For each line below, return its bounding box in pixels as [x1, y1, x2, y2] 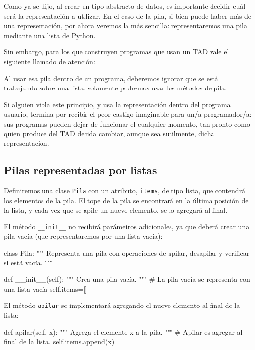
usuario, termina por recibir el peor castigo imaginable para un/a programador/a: [4, 109, 252, 119]
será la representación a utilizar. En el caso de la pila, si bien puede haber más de [4, 10, 252, 21]
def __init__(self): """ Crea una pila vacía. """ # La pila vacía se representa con [4, 274, 250, 284]
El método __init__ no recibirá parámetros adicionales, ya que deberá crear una [4, 221, 250, 231]
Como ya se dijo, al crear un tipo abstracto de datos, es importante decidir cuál [4, 1, 246, 11]
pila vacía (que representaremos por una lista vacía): [4, 231, 163, 241]
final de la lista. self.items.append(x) [4, 336, 115, 347]
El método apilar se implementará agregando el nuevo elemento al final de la [4, 300, 240, 310]
